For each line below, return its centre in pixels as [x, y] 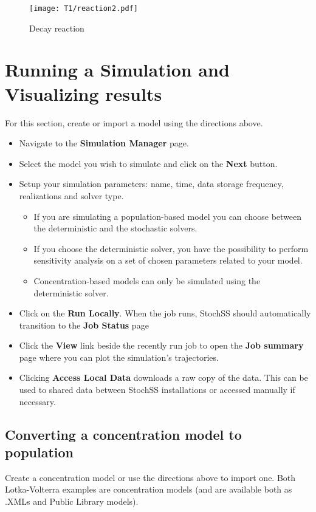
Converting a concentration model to [123, 434]
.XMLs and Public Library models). [72, 501]
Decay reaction [57, 28]
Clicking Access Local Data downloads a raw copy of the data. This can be [163, 377]
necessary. [37, 401]
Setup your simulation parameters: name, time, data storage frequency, [151, 184]
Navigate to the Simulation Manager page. [104, 143]
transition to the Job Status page [84, 325]
